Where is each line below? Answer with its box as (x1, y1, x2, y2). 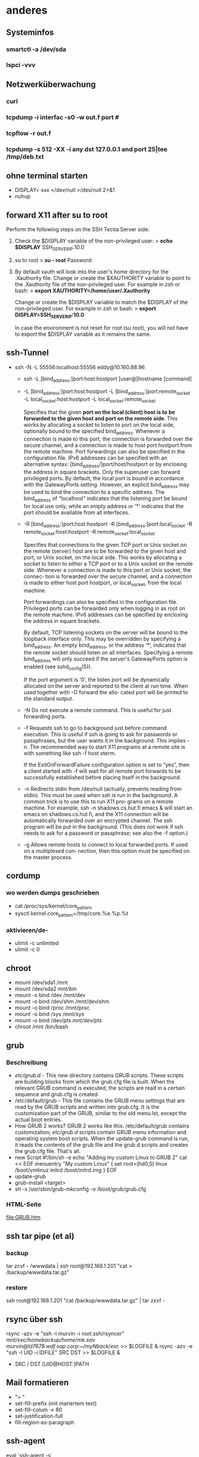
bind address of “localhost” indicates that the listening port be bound (23, 495, 188, 504)
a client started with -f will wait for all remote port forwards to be (23, 767, 182, 775)
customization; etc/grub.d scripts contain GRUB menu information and (14, 1128, 187, 1135)
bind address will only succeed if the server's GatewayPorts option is (23, 655, 188, 664)
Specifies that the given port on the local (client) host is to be (23, 408, 175, 416)
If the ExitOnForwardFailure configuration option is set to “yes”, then (23, 761, 190, 768)
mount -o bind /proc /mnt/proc (14, 1004, 90, 1011)
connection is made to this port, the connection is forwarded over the (23, 435, 193, 442)
